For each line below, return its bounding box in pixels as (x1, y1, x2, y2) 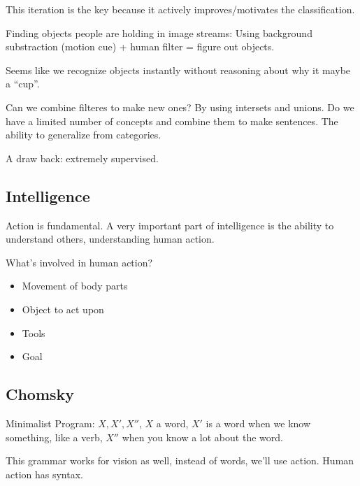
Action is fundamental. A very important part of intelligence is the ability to (6, 217, 334, 232)
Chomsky (6, 383, 75, 405)
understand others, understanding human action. (6, 231, 215, 246)
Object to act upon (22, 301, 104, 316)
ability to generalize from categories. (6, 127, 161, 142)
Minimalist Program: (6, 415, 95, 430)
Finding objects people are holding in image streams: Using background (6, 25, 312, 40)
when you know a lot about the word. (122, 429, 283, 444)
